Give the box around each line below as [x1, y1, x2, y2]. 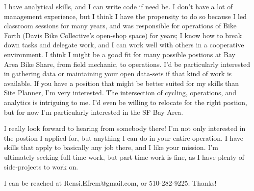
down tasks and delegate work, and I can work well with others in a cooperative [4, 40, 244, 50]
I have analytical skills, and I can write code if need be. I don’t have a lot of [4, 1, 233, 11]
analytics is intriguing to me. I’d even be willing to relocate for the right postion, [4, 97, 247, 107]
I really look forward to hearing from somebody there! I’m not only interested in [4, 123, 246, 133]
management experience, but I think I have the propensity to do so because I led [4, 11, 247, 21]
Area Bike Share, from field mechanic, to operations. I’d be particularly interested [4, 59, 250, 69]
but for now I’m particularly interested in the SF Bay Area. [4, 106, 183, 117]
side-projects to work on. [4, 161, 78, 171]
